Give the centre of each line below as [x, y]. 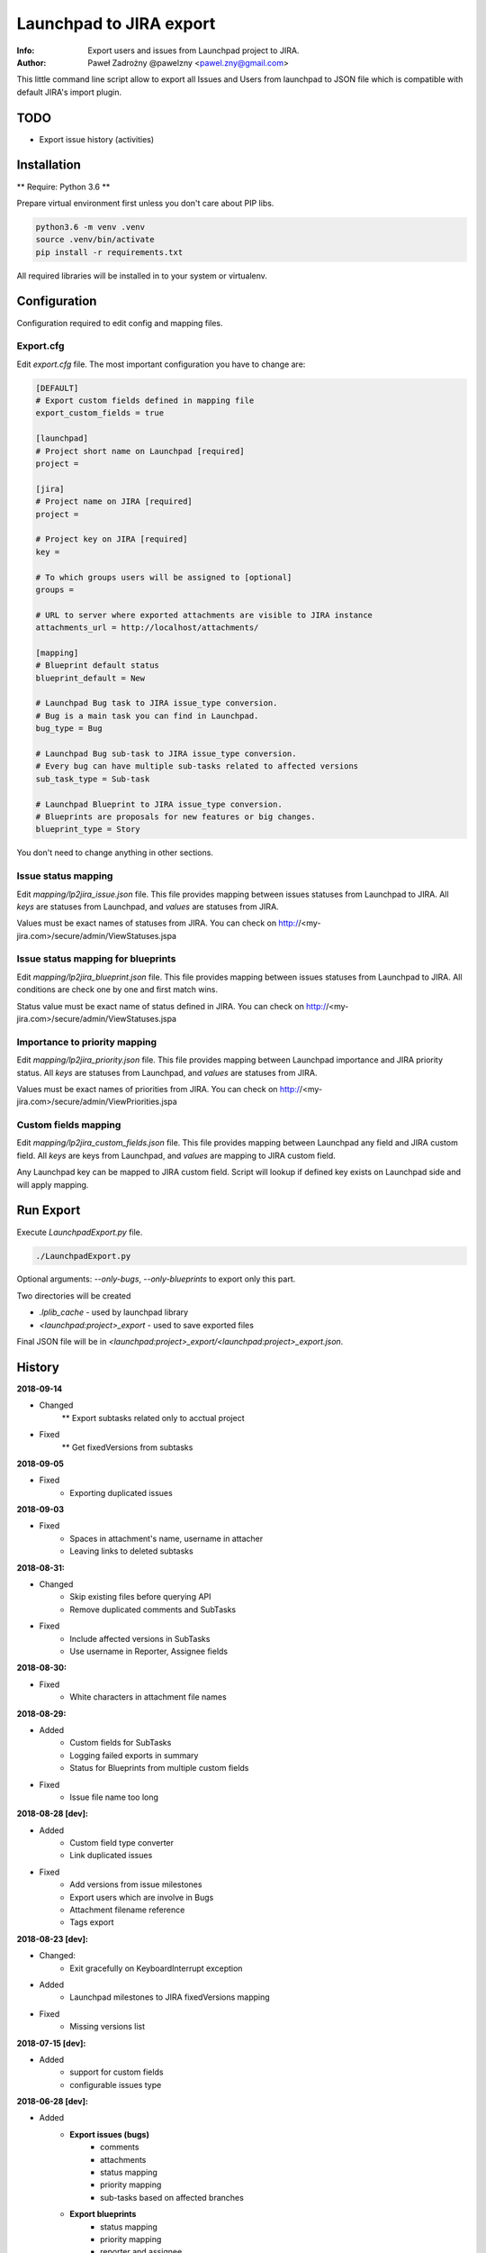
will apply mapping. [53, 1184]
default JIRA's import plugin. [69, 92]
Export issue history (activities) [97, 139]
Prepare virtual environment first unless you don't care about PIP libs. [145, 203]
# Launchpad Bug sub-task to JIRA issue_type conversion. [166, 754]
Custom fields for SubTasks [121, 1743]
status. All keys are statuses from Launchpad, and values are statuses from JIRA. [167, 1072]
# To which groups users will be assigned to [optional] [164, 577]
